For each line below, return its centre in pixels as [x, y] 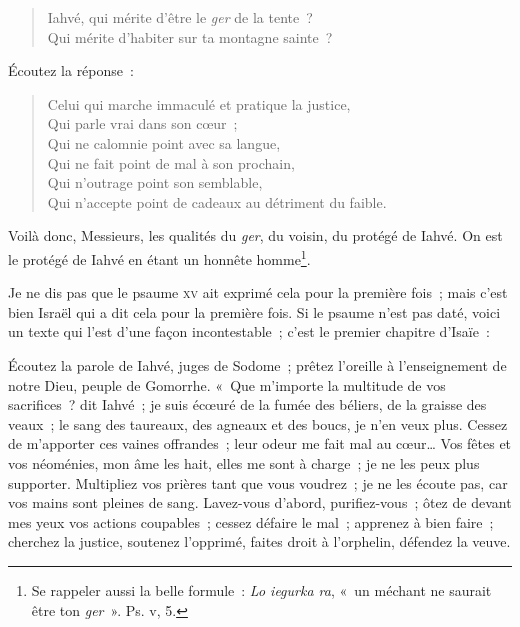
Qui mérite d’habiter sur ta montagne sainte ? [190, 36]
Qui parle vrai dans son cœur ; [142, 123]
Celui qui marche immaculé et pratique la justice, [199, 103]
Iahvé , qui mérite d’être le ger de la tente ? [180, 17]
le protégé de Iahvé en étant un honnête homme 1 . [159, 257]
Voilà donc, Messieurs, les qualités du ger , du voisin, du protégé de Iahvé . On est [255, 235]
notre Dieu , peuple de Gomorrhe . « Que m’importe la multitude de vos [227, 384]
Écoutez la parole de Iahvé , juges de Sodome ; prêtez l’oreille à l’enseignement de [257, 364]
